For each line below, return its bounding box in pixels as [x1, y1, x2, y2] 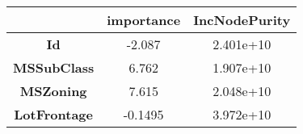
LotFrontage [14, 105, 93, 124]
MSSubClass [13, 58, 95, 77]
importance [107, 10, 181, 29]
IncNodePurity [193, 10, 291, 29]
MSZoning [19, 82, 87, 100]
